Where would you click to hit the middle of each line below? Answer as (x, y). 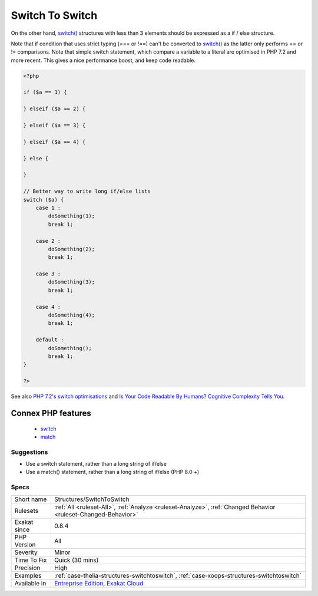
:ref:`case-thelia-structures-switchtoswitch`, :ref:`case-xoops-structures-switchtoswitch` (178, 575)
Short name (31, 499)
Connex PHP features (51, 413)
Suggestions (29, 452)
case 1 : (48, 208)
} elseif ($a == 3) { (54, 126)
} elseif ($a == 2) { (54, 109)
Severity (26, 552)
